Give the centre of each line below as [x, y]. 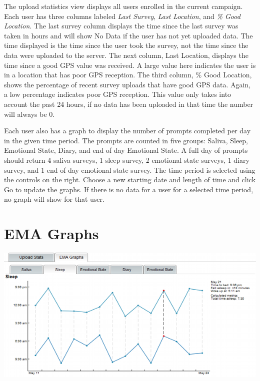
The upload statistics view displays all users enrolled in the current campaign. [123, 6]
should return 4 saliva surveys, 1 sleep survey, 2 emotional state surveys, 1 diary [127, 160]
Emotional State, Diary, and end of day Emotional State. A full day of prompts [126, 150]
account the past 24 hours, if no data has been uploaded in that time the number [129, 104]
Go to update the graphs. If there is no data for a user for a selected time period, [129, 189]
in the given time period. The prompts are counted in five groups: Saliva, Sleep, [126, 140]
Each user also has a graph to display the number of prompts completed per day [127, 131]
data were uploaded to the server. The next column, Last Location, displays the [126, 55]
